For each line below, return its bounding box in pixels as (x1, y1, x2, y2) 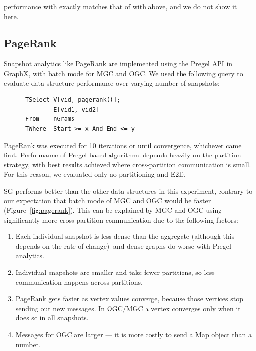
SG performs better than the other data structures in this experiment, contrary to (4, 185, 253, 195)
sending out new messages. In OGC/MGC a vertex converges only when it (15, 303, 241, 313)
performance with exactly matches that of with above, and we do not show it (4, 1, 237, 11)
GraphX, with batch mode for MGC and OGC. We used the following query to (4, 68, 243, 78)
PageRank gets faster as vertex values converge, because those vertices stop (15, 293, 243, 304)
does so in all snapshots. (15, 312, 89, 323)
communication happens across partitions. (15, 276, 143, 287)
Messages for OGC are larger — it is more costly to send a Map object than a (15, 329, 252, 340)
